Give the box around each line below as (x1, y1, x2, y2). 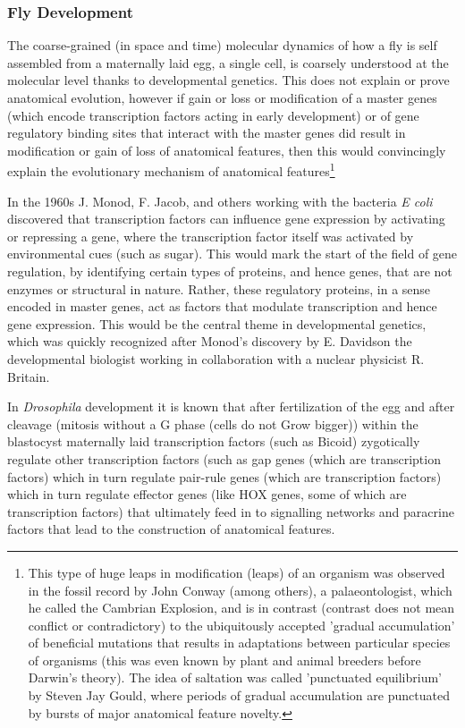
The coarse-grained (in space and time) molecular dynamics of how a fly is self (7, 36, 437, 55)
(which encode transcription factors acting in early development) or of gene (7, 106, 419, 124)
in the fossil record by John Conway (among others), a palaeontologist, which (28, 580, 452, 599)
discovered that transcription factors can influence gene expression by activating (7, 209, 445, 228)
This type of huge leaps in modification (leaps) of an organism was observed (28, 563, 445, 581)
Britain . (7, 367, 50, 385)
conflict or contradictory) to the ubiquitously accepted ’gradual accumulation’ (28, 615, 455, 634)
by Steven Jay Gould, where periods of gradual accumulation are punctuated (28, 686, 450, 705)
